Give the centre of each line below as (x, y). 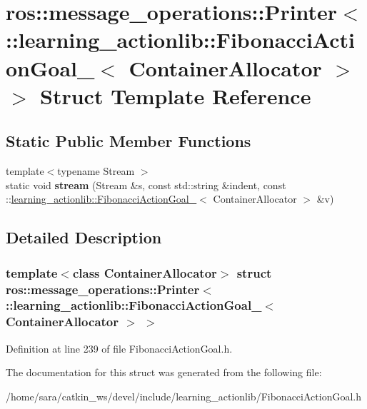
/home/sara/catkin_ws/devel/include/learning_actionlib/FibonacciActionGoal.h (183, 396)
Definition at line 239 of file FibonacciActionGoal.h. (119, 348)
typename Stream (96, 171)
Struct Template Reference (176, 95)
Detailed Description (84, 237)
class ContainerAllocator (145, 272)
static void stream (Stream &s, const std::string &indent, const (146, 185)
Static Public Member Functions (129, 141)
